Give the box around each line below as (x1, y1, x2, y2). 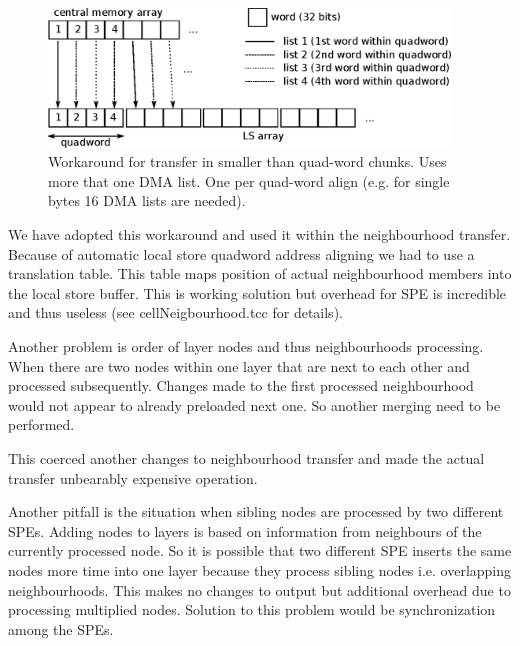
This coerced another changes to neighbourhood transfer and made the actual (8, 447, 485, 468)
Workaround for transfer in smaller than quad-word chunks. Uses (48, 151, 447, 172)
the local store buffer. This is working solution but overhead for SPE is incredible (8, 282, 507, 303)
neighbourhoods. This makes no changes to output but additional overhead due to (8, 579, 511, 600)
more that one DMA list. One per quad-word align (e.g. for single (48, 170, 450, 191)
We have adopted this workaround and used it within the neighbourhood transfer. (8, 224, 511, 245)
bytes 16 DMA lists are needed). (48, 190, 246, 211)
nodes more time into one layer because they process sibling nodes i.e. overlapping (8, 559, 512, 580)
